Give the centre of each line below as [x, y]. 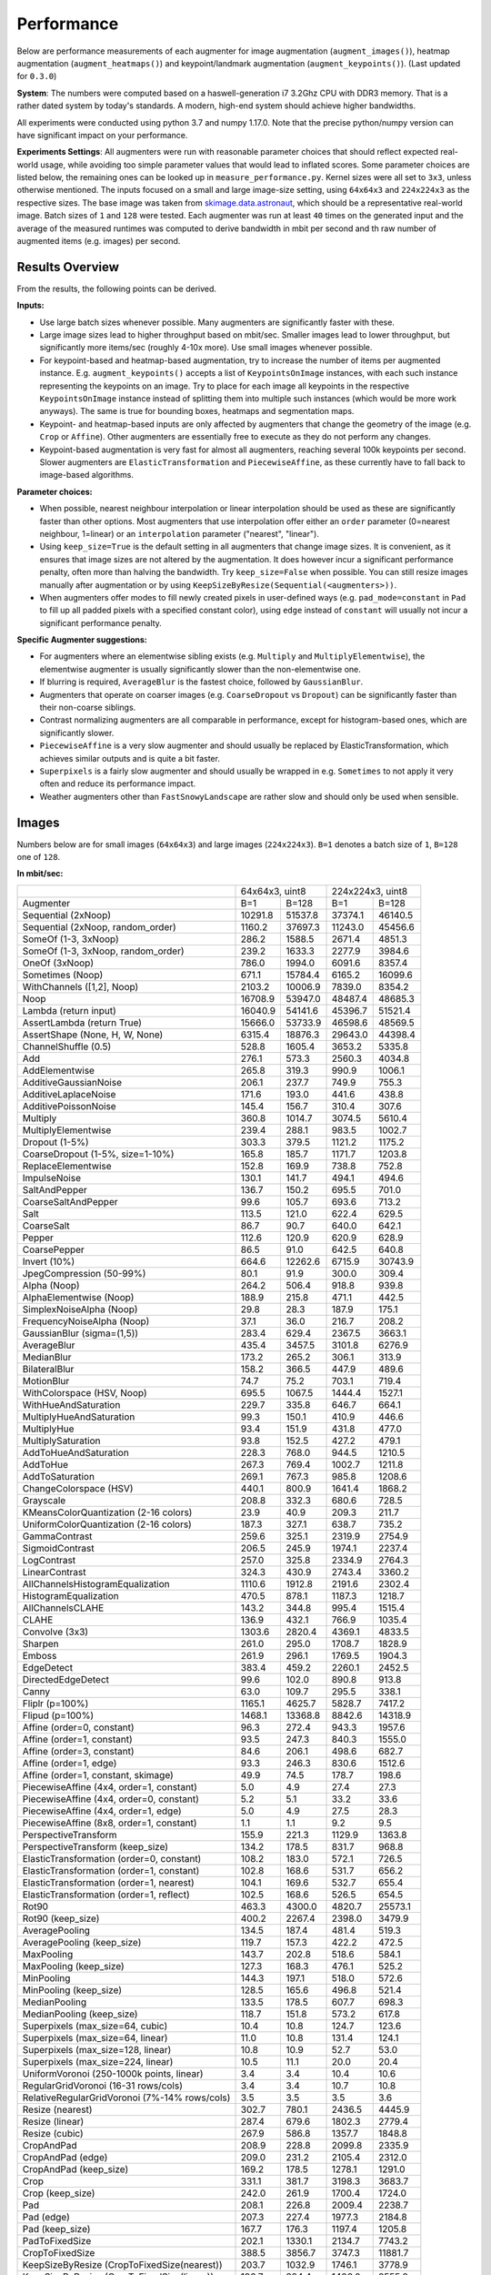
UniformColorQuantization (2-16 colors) [107, 1524]
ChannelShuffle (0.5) [67, 1046]
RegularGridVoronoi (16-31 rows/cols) [103, 2086]
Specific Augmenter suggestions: [82, 640]
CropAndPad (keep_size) [75, 2169]
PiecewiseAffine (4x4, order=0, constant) [111, 1799]
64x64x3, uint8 [273, 891]
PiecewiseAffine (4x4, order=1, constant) [110, 1786]
